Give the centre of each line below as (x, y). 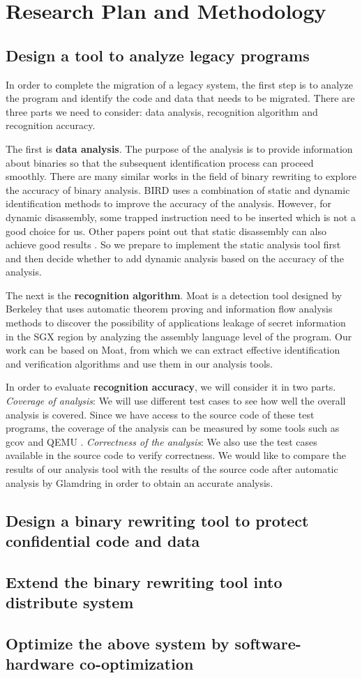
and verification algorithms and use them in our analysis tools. (139, 363)
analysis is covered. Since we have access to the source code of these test (160, 414)
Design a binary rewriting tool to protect (157, 520)
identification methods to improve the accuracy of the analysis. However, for (169, 203)
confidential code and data (103, 540)
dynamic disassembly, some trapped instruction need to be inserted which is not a (181, 217)
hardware (40, 664)
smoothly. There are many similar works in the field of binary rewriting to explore (181, 176)
